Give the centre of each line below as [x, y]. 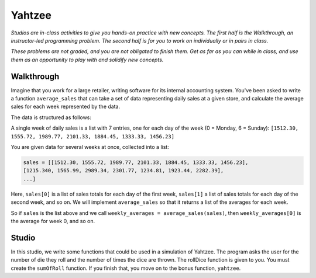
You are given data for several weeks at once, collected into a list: [90, 147]
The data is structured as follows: [51, 117]
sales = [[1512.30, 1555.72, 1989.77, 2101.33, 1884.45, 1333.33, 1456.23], [136, 162]
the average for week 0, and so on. [53, 221]
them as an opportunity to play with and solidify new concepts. [87, 60]
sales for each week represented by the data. [65, 107]
